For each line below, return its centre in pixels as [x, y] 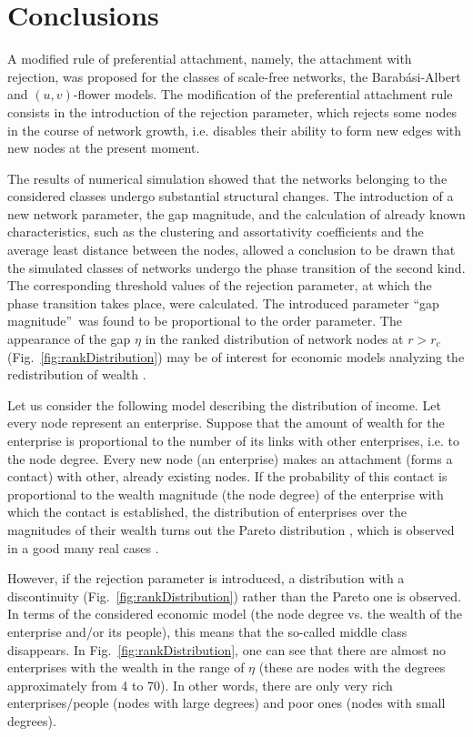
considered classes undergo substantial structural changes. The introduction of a [231, 196]
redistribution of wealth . [77, 374]
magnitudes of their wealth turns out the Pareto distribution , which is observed [231, 529]
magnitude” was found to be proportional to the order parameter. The [205, 321]
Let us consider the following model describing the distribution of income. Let [224, 404]
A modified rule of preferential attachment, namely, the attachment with [210, 59]
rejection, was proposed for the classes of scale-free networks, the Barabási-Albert [234, 76]
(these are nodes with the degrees [352, 667]
